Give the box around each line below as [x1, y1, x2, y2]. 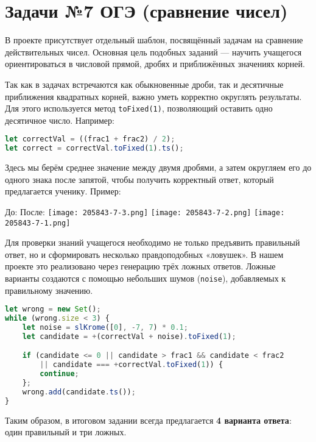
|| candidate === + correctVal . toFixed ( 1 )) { [40, 360, 223, 369]
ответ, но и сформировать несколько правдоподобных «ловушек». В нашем [5, 248, 284, 260]
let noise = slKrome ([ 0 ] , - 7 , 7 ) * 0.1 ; [22, 323, 188, 332]
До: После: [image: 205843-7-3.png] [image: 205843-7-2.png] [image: [5, 205, 285, 218]
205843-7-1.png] [5, 218, 71, 227]
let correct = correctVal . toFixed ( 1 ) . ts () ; [5, 144, 184, 153]
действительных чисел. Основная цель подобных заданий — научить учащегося [5, 45, 302, 58]
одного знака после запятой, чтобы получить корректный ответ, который [5, 173, 274, 185]
